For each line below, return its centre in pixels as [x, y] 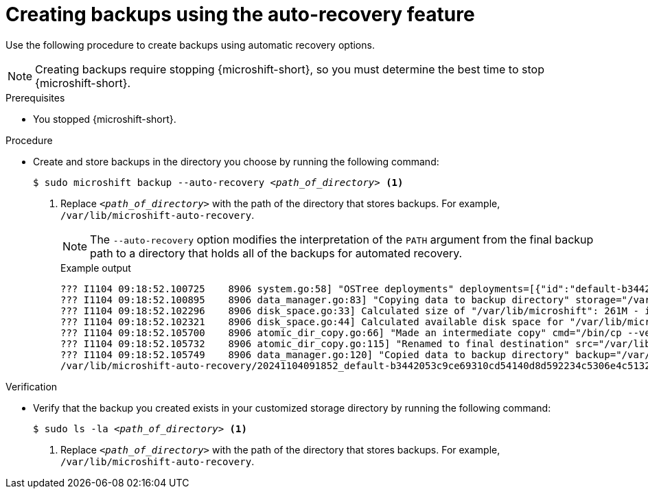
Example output [96, 268]
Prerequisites [35, 97]
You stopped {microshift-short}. [105, 119]
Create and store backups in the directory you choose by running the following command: [236, 161]
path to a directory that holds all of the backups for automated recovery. [276, 253]
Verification [32, 386]
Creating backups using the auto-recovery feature [240, 14]
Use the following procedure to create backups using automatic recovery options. [190, 45]
